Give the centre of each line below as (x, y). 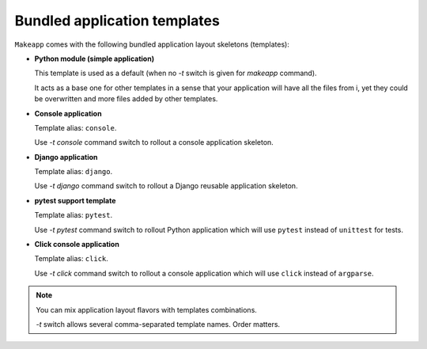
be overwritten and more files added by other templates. (126, 99)
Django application (66, 157)
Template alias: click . (71, 259)
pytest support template (75, 200)
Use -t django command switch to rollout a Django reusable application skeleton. (166, 186)
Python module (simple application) (94, 59)
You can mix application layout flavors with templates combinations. (146, 309)
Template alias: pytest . (74, 215)
